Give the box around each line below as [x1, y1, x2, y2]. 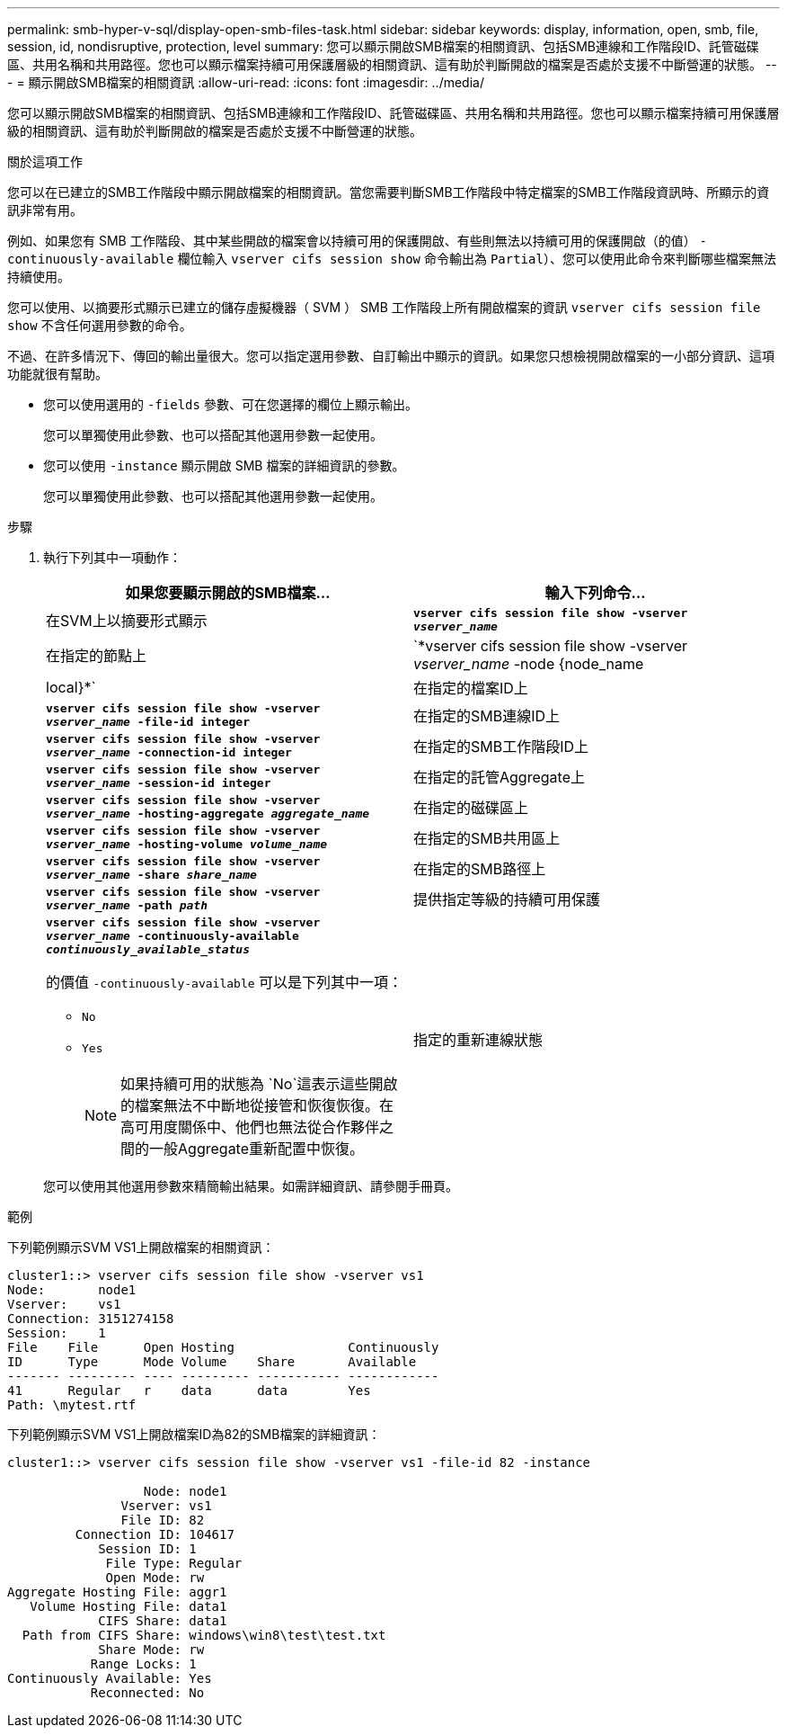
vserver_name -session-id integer [46, 776, 271, 790]
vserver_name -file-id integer [46, 715, 250, 729]
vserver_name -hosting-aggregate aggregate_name [46, 807, 370, 820]
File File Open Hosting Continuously [7, 1340, 439, 1355]
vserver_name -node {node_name [413, 655, 644, 673]
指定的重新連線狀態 [413, 1030, 544, 1049]
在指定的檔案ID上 [413, 679, 528, 697]
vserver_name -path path [46, 899, 208, 912]
